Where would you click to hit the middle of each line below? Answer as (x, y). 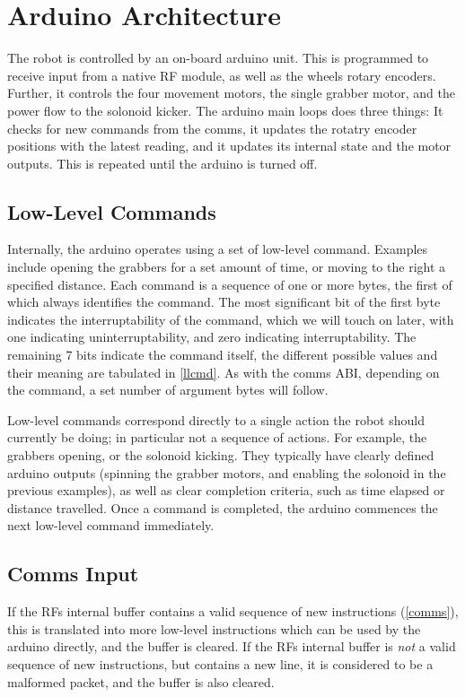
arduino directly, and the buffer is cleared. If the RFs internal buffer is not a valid (232, 646)
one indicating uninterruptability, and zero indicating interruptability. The (212, 337)
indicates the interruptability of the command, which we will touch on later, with (231, 319)
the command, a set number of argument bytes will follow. (168, 390)
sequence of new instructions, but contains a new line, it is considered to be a (220, 663)
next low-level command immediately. (111, 525)
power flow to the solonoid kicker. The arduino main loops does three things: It (225, 110)
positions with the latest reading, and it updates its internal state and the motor (229, 146)
